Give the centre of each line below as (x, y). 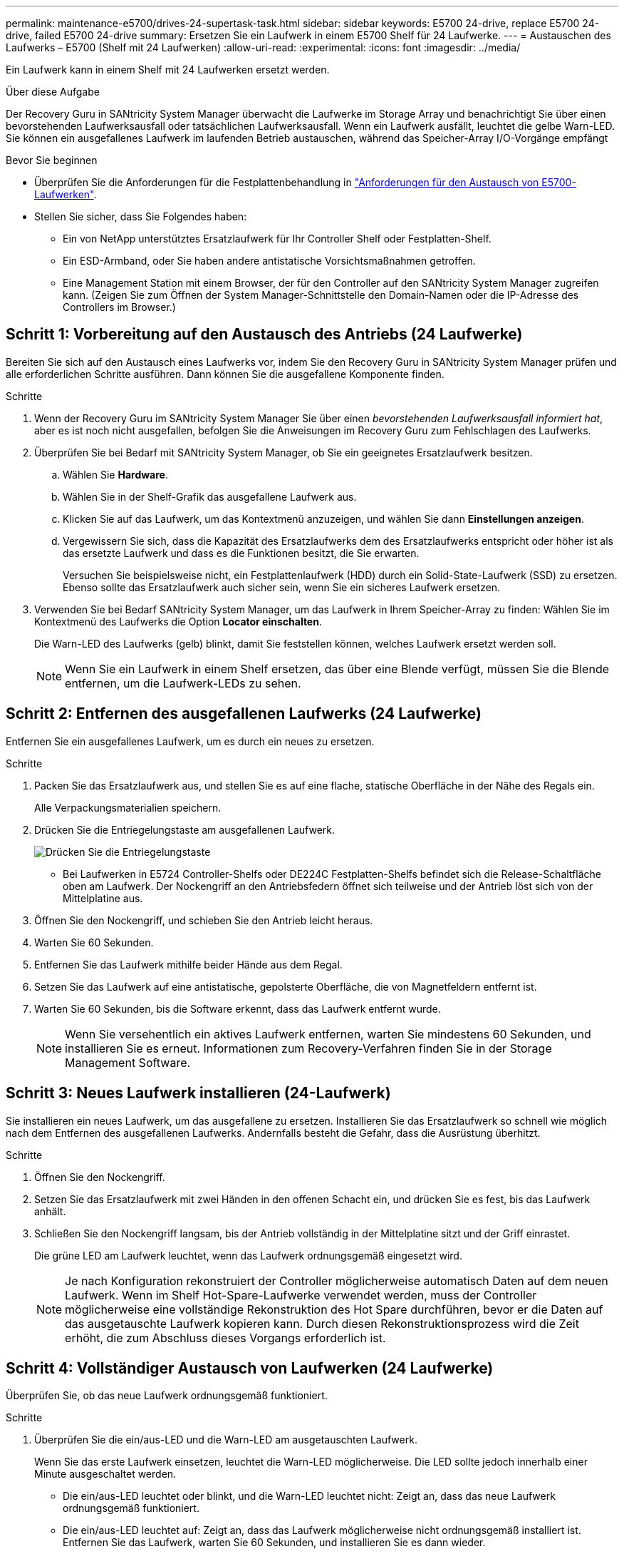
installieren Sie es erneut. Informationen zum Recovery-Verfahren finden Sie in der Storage (308, 1048)
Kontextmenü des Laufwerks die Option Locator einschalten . (178, 621)
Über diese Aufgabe (53, 92)
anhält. (50, 1211)
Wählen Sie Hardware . (115, 474)
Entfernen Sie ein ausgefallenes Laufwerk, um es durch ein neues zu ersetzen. (190, 741)
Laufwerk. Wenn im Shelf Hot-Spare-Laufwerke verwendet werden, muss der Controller (301, 1295)
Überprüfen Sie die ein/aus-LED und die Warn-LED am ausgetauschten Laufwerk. (226, 1440)
